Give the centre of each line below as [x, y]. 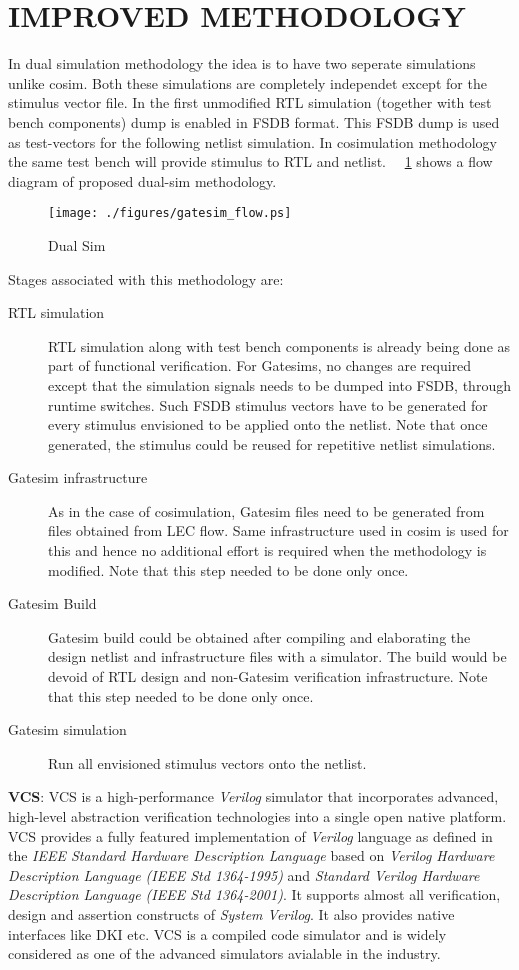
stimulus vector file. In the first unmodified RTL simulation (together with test [250, 102]
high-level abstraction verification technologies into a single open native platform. [257, 816]
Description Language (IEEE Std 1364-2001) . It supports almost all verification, [254, 894]
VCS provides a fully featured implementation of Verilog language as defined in [250, 835]
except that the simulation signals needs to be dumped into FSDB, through [279, 384]
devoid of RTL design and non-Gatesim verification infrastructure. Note [268, 676]
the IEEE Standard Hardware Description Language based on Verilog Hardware [251, 855]
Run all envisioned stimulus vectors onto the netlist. [207, 762]
